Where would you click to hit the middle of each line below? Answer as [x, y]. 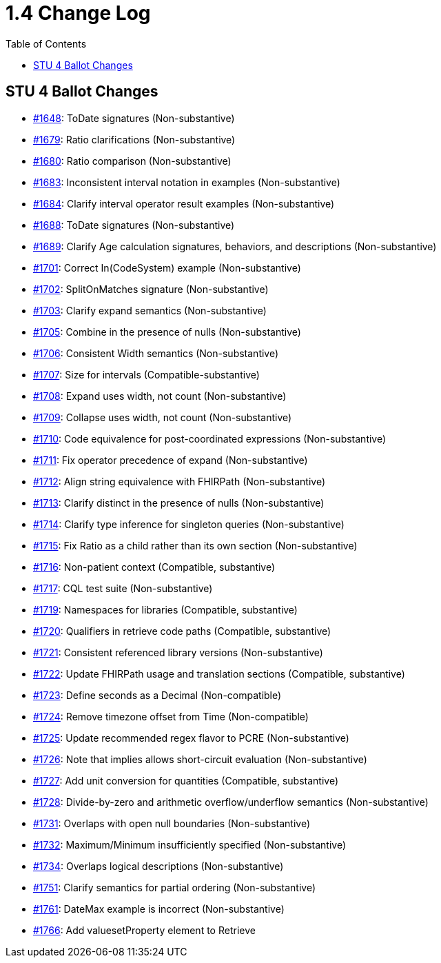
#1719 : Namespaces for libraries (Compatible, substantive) [165, 609]
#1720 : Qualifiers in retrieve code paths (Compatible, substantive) [182, 631]
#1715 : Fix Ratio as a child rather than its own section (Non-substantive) [195, 545]
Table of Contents [46, 43]
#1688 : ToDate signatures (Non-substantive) [134, 225]
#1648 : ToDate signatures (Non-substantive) [134, 118]
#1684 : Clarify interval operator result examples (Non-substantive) [184, 203]
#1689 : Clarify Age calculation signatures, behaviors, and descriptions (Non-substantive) [235, 246]
